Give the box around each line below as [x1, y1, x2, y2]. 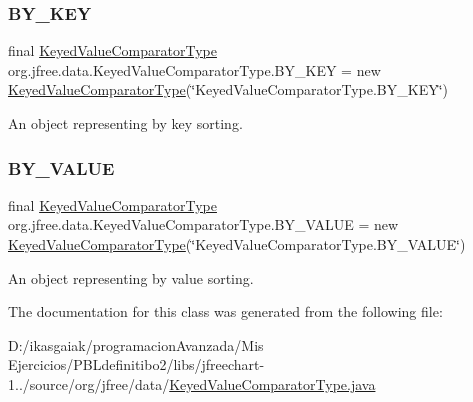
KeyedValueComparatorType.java [169, 373, 376, 394]
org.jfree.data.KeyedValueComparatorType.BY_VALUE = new [8, 214, 399, 235]
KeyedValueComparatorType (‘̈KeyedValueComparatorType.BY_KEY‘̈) [8, 79, 449, 100]
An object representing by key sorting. [8, 113, 243, 133]
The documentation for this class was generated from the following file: [8, 301, 443, 322]
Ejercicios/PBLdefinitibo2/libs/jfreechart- [8, 354, 265, 375]
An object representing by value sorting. [8, 267, 254, 288]
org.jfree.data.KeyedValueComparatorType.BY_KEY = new [8, 59, 381, 80]
